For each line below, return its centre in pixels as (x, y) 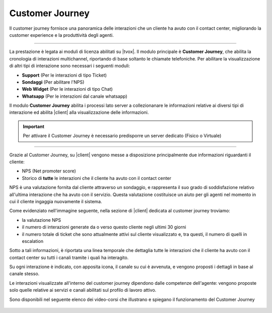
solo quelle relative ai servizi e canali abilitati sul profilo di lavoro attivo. (83, 290)
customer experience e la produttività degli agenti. (62, 35)
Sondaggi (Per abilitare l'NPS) (53, 82)
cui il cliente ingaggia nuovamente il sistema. (56, 201)
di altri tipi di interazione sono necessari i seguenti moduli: (70, 66)
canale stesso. (24, 274)
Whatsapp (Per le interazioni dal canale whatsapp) (75, 96)
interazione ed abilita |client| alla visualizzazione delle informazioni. (79, 112)
